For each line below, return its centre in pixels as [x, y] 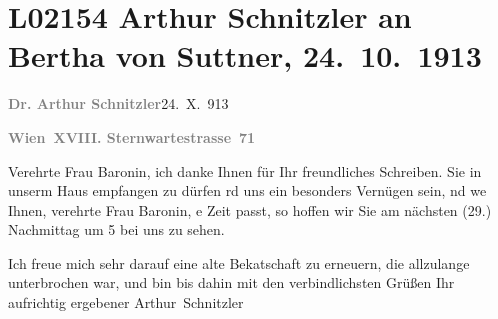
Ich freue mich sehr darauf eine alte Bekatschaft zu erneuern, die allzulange [239, 262]
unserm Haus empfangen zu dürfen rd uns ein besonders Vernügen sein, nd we [247, 190]
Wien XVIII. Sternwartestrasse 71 [132, 136]
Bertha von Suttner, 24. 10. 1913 [245, 55]
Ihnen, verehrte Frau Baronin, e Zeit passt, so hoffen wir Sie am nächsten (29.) [250, 209]
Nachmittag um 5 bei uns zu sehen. [116, 229]
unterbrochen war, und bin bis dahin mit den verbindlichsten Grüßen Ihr [231, 282]
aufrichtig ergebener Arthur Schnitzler [126, 302]
